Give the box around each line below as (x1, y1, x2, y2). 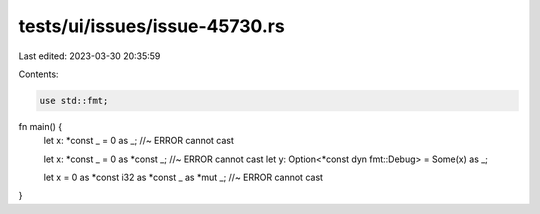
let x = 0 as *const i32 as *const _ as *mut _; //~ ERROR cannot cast (43, 171, 324, 184)
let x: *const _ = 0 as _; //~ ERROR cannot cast (43, 135, 235, 147)
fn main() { (18, 120, 63, 132)
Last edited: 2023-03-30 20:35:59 (18, 50, 161, 62)
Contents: (18, 68, 59, 80)
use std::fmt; (39, 95, 109, 106)
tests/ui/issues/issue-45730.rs (18, 15, 285, 37)
